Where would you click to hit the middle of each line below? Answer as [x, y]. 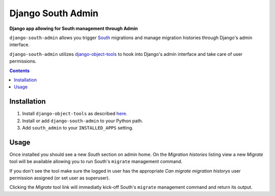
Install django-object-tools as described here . [75, 114]
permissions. [23, 61]
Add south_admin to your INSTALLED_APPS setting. [78, 127]
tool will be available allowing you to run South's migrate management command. [96, 161]
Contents [20, 71]
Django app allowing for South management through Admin [74, 28]
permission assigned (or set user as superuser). [60, 178]
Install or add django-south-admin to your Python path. [83, 121]
